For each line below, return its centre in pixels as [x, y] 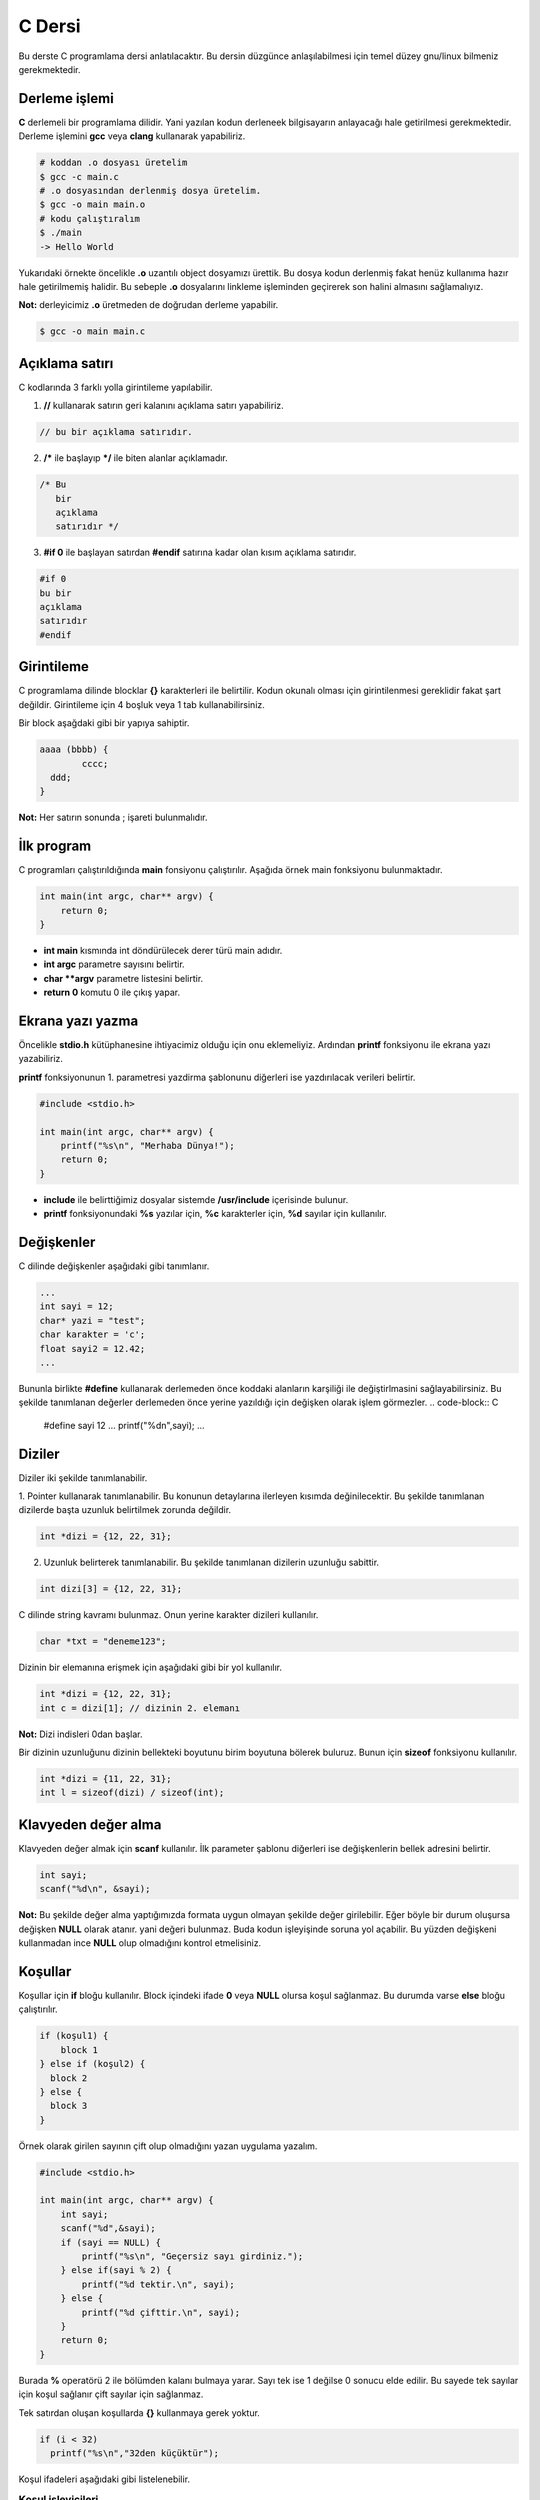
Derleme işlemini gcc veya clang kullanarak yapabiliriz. [132, 136]
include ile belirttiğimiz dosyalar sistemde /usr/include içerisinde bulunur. [196, 1199]
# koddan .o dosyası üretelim [113, 163]
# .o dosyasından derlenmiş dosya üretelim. [150, 190]
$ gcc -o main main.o [92, 204]
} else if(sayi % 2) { [116, 2270]
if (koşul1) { [74, 2036]
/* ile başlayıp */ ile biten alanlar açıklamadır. [136, 458]
